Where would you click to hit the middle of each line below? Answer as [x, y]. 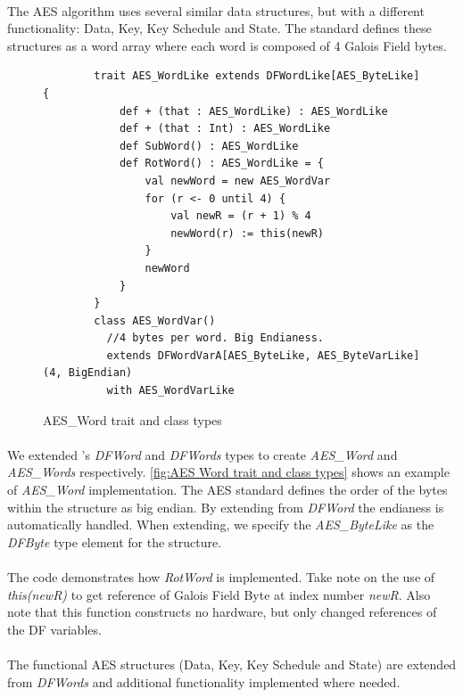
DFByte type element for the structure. [115, 541]
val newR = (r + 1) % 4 [241, 216]
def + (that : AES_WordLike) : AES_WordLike [253, 111]
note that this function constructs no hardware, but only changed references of [222, 612]
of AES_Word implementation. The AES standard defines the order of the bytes [227, 490]
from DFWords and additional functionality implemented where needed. [204, 681]
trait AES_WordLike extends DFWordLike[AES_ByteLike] [257, 76]
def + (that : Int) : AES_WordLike [225, 129]
